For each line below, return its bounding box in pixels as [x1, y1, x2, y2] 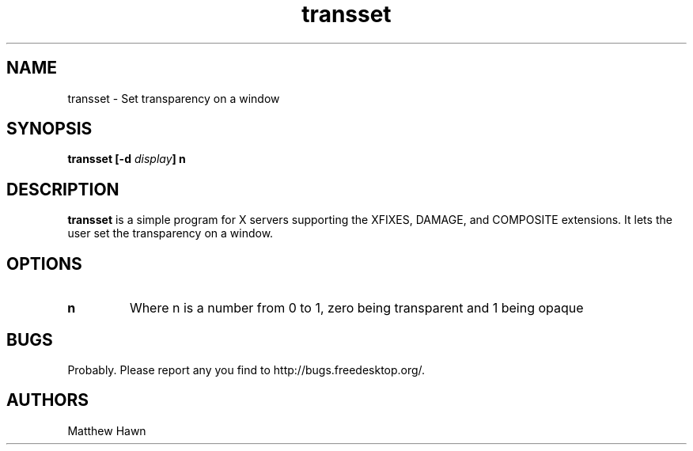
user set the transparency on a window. [67, 226, 274, 241]
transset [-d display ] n [67, 152, 186, 166]
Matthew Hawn [67, 423, 146, 438]
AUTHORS [6, 390, 89, 411]
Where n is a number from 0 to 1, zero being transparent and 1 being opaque [129, 300, 584, 316]
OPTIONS [6, 253, 82, 274]
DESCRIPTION [6, 179, 119, 199]
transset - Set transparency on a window [67, 91, 280, 105]
